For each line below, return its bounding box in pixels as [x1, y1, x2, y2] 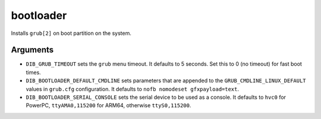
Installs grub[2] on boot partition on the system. [11, 30, 132, 37]
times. [26, 69, 41, 76]
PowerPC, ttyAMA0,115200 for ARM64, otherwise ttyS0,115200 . [26, 102, 191, 109]
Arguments [11, 45, 54, 55]
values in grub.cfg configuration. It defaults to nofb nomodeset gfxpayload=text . [26, 85, 240, 92]
